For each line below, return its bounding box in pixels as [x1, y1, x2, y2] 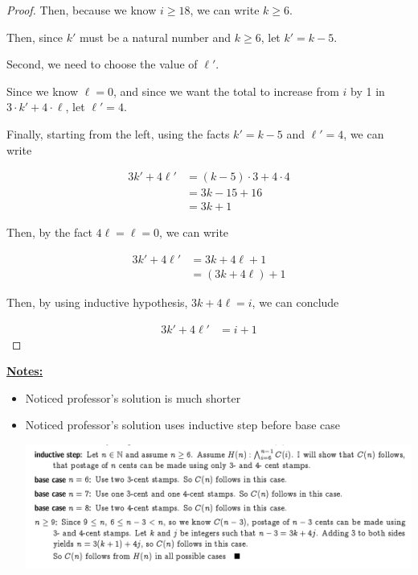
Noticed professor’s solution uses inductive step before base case [25, 416, 341, 433]
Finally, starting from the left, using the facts [6, 125, 230, 142]
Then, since [6, 28, 64, 45]
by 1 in [350, 82, 385, 99]
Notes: [6, 362, 43, 379]
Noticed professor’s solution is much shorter [25, 389, 241, 406]
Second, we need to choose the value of [6, 56, 198, 72]
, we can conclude [252, 293, 339, 310]
